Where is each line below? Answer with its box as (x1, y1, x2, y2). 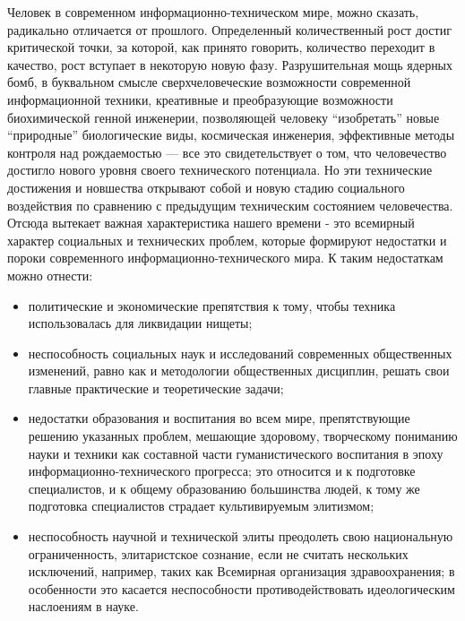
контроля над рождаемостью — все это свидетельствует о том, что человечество (7, 142, 447, 161)
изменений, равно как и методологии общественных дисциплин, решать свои (28, 361, 450, 380)
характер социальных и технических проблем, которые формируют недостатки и (7, 230, 447, 249)
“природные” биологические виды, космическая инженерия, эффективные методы (7, 125, 455, 144)
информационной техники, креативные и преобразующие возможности (7, 90, 393, 108)
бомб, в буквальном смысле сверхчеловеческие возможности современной (7, 73, 411, 91)
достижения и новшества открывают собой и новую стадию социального (7, 177, 405, 196)
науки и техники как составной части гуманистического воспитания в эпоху (28, 444, 443, 462)
